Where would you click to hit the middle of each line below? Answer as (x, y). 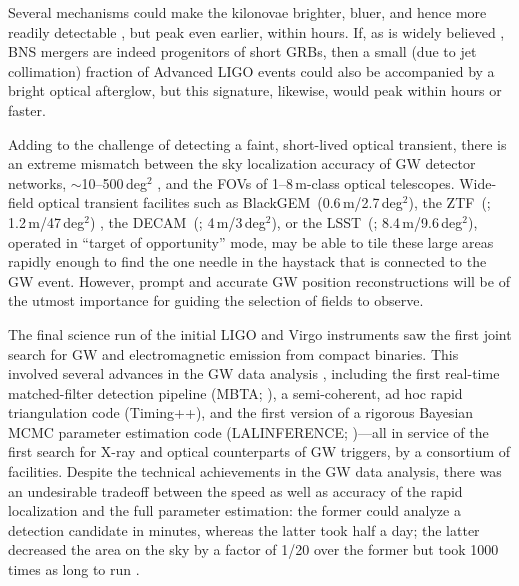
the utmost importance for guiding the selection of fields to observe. (216, 300)
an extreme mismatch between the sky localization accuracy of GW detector (242, 163)
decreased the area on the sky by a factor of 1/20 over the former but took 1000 (253, 549)
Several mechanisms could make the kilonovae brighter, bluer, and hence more (247, 12)
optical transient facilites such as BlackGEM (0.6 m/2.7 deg (220, 202)
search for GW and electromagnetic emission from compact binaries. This (233, 353)
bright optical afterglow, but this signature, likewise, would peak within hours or (255, 90)
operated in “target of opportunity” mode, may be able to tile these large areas (251, 241)
